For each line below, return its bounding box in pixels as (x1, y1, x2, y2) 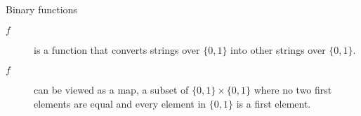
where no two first (254, 82, 332, 97)
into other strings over (230, 42, 326, 57)
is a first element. (236, 96, 311, 110)
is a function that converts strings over (34, 42, 200, 57)
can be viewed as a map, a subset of (34, 82, 189, 97)
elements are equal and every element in (34, 96, 206, 110)
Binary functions (6, 2, 77, 16)
